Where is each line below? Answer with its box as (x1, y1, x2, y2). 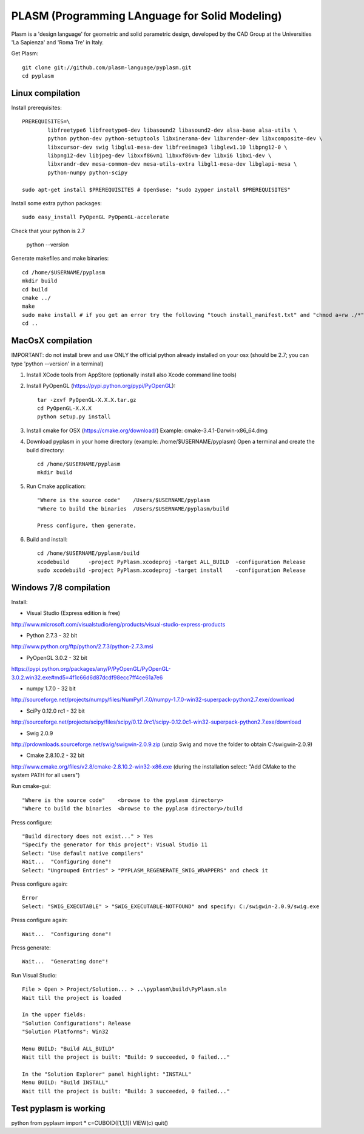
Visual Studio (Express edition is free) (26, 609, 121, 617)
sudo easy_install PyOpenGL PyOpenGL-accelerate (22, 214, 169, 221)
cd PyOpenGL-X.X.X (37, 405, 92, 412)
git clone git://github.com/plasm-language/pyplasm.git (22, 64, 192, 71)
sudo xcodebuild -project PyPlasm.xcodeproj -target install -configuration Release (37, 566, 306, 574)
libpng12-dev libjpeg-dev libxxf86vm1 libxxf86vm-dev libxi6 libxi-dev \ (47, 152, 272, 159)
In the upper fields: (22, 1011, 86, 1018)
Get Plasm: (11, 50, 39, 57)
